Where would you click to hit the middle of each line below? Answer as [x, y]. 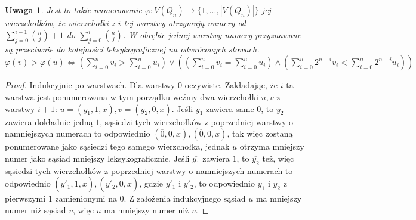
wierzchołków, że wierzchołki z [60, 23]
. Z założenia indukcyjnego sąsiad [185, 198]
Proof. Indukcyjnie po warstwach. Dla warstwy [90, 85]
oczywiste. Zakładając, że [231, 85]
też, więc [278, 158]
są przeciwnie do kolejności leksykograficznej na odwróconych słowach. [132, 49]
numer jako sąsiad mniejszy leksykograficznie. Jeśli [97, 158]
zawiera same [230, 108]
